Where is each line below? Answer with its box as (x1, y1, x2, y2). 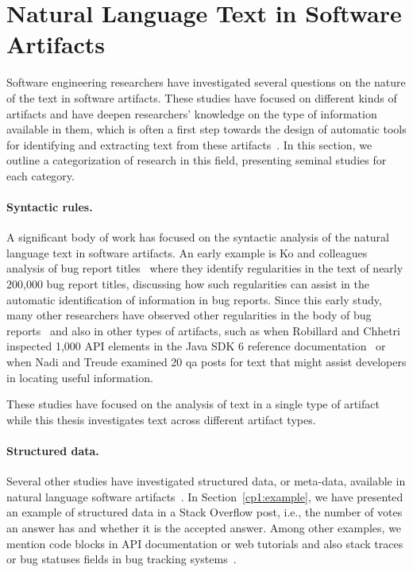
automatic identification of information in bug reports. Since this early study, (6, 291, 382, 307)
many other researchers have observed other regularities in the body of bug (6, 307, 372, 323)
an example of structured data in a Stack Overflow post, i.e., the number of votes (6, 504, 403, 520)
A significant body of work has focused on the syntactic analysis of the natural (6, 229, 390, 245)
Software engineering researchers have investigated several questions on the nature (6, 74, 406, 91)
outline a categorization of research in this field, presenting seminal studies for (6, 152, 387, 168)
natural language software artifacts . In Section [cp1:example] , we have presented (6, 488, 403, 504)
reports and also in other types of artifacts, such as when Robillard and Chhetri (6, 322, 400, 338)
